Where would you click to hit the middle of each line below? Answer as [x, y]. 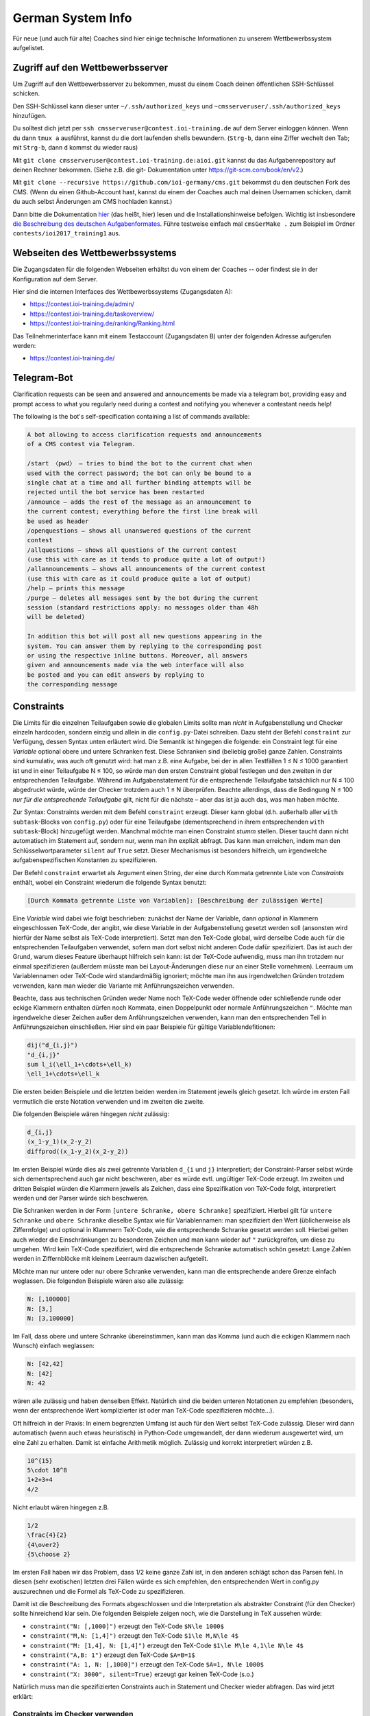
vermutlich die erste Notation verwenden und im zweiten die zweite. [109, 1101]
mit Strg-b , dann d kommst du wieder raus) [75, 148]
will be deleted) [56, 617]
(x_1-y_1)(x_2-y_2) [60, 1142]
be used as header [58, 521]
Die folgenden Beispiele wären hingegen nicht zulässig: [91, 1114]
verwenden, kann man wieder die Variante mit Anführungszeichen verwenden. [123, 986]
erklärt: [23, 1696]
